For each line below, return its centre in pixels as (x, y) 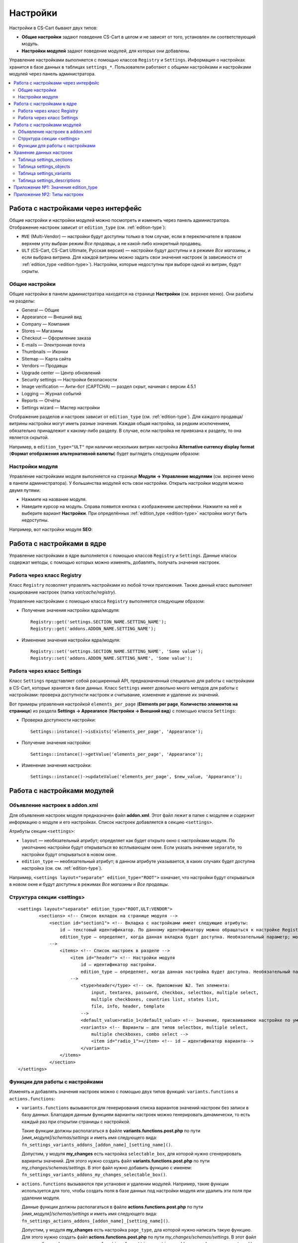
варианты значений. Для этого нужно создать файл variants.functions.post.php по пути (116, 1160)
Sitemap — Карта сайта (46, 358)
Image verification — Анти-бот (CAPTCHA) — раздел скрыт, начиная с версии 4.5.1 (109, 387)
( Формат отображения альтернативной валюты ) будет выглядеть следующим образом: (105, 453)
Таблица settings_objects (44, 166)
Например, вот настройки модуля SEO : (51, 529)
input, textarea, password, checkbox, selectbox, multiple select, (175, 992)
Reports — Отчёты (41, 401)
